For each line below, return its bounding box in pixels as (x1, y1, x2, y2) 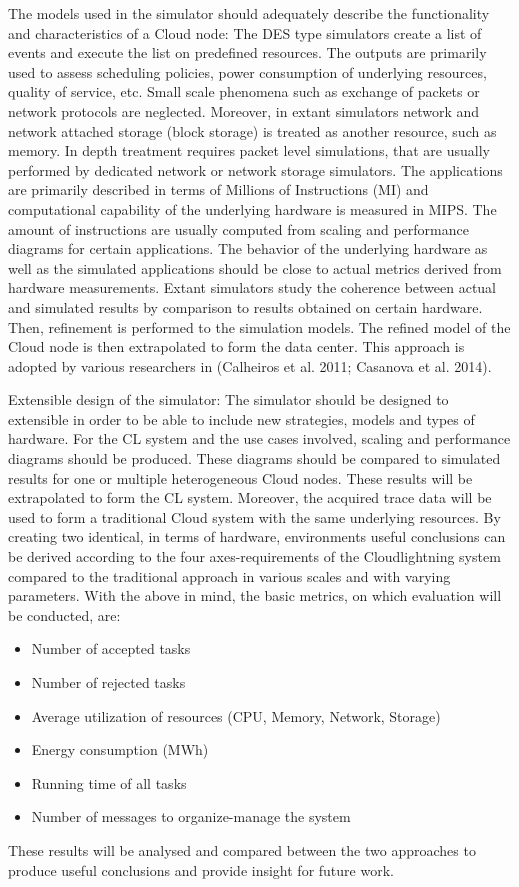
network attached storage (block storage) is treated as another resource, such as (8, 120, 497, 141)
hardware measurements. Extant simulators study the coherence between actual (8, 277, 497, 298)
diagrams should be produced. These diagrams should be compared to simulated (8, 448, 501, 469)
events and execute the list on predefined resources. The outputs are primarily (8, 42, 487, 63)
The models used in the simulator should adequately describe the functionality (8, 3, 490, 23)
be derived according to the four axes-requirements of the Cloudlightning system (8, 546, 501, 567)
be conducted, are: (8, 604, 121, 625)
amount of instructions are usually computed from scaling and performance (8, 218, 469, 239)
